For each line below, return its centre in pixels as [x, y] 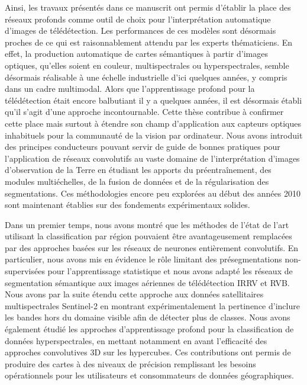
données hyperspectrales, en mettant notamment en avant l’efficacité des [136, 340]
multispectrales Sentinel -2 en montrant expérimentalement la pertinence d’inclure [152, 305]
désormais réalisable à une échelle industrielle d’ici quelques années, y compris [146, 77]
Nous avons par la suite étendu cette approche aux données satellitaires [134, 294]
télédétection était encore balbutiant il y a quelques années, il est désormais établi [153, 100]
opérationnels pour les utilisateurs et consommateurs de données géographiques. [149, 375]
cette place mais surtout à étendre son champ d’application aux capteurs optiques [153, 123]
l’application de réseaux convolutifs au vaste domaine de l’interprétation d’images [152, 158]
